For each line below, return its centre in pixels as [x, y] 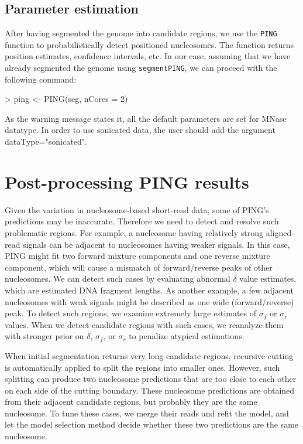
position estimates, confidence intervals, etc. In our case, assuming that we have [148, 56]
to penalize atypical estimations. [187, 336]
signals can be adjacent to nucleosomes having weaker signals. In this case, [156, 244]
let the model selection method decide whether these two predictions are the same [152, 424]
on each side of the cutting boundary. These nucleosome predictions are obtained [150, 390]
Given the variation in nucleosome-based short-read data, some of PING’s [137, 209]
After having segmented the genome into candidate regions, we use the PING [141, 33]
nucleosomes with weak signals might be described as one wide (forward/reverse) [149, 301]
